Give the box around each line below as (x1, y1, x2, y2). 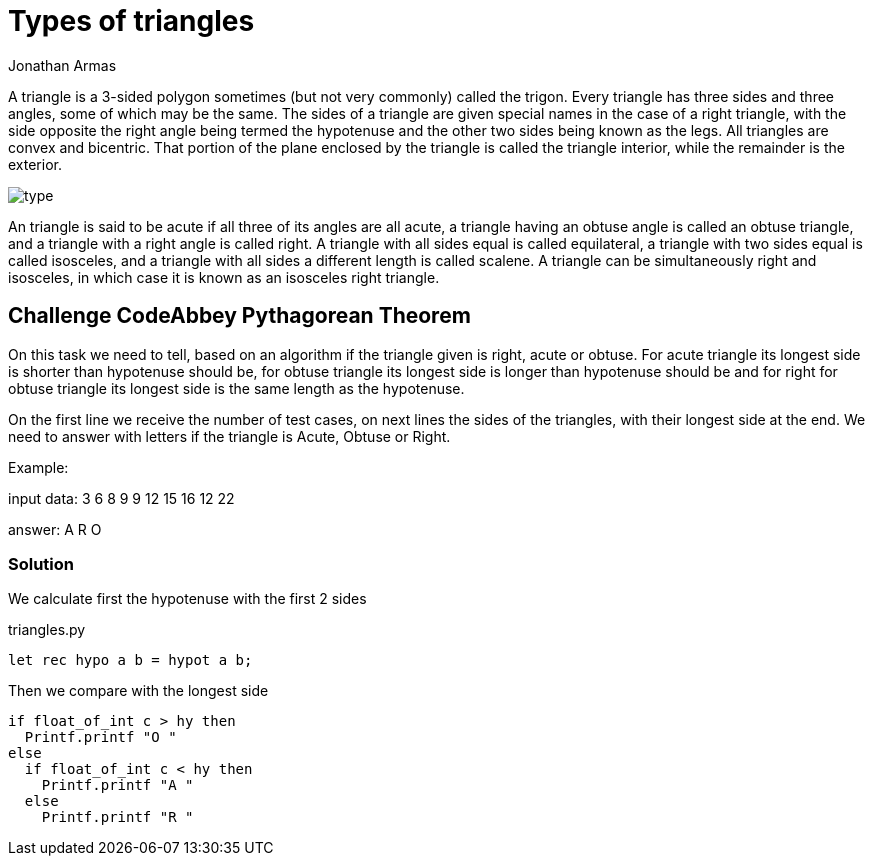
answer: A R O (8, 520, 102, 538)
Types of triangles (8, 4, 255, 38)
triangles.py (8, 621, 86, 639)
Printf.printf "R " (41, 809, 194, 826)
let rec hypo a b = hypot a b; (8, 652, 253, 669)
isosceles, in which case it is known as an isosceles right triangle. (8, 268, 440, 286)
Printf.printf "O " (24, 729, 177, 746)
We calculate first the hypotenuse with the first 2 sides (8, 590, 367, 608)
